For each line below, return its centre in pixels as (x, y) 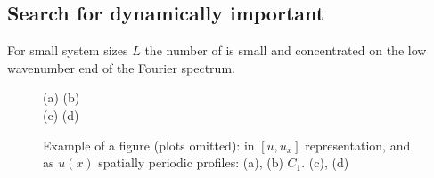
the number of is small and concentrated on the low (286, 50)
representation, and (358, 145)
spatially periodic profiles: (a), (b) (191, 162)
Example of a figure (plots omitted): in (149, 145)
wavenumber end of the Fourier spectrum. (121, 67)
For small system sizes (68, 50)
